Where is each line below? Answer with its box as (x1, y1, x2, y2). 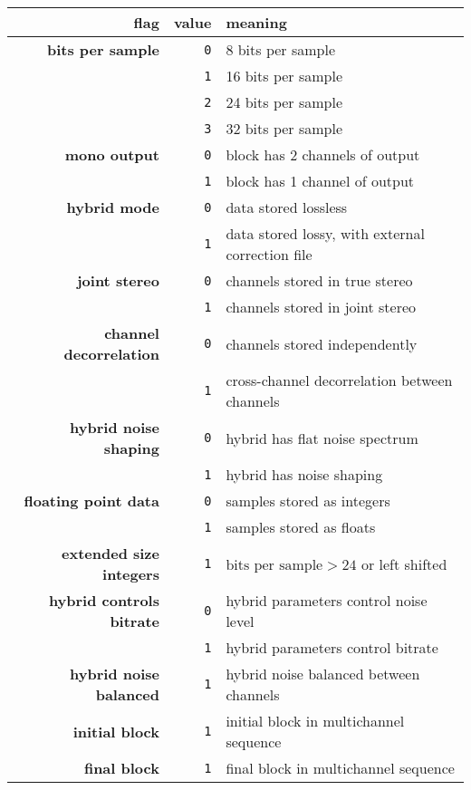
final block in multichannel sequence (226, 757, 455, 778)
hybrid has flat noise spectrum (226, 427, 418, 448)
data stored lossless (226, 197, 348, 217)
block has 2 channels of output (226, 144, 420, 165)
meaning (226, 12, 287, 33)
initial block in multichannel (226, 710, 405, 731)
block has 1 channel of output (226, 170, 415, 191)
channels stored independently (226, 332, 418, 354)
